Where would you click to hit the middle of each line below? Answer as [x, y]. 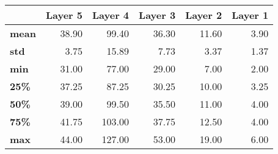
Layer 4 [111, 15]
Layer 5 [64, 15]
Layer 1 [250, 15]
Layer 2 [204, 15]
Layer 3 [157, 15]
